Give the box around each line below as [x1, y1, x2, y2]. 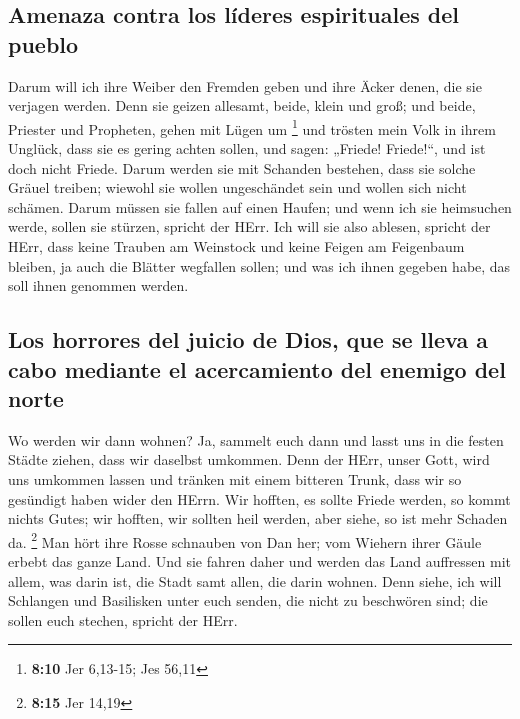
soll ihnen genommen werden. [8, 275, 189, 296]
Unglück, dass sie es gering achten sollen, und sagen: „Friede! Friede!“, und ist [8, 138, 486, 159]
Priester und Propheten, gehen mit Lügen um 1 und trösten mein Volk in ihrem [8, 115, 496, 139]
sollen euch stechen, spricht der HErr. [8, 609, 238, 630]
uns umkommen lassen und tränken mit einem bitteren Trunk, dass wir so [8, 468, 462, 489]
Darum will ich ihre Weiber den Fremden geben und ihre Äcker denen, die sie [8, 75, 482, 96]
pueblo [8, 28, 79, 59]
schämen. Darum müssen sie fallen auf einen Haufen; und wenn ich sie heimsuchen [8, 196, 512, 217]
